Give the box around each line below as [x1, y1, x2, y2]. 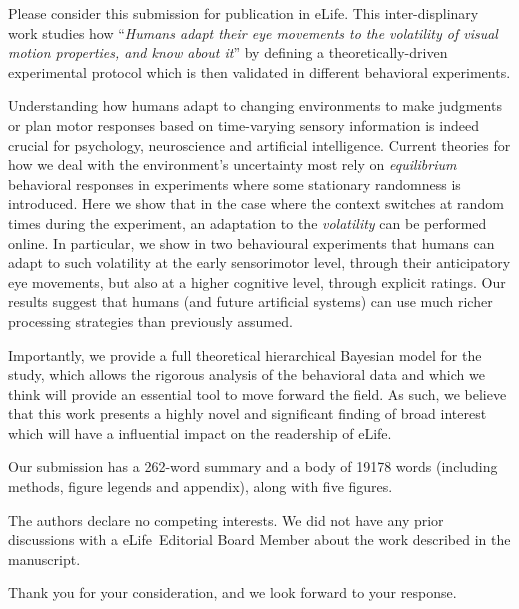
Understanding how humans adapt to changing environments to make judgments [8, 95, 502, 116]
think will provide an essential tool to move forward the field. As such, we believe [8, 383, 507, 404]
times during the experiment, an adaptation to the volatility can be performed [8, 212, 487, 233]
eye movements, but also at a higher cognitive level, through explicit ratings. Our [8, 271, 506, 292]
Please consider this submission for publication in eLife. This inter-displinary [8, 3, 479, 23]
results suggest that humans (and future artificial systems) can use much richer [8, 291, 493, 312]
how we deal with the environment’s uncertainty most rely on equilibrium [8, 154, 457, 175]
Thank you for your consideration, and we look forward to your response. [8, 582, 457, 603]
